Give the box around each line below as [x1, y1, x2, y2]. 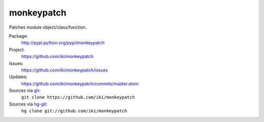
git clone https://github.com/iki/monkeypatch [21, 95, 135, 100]
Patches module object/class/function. [9, 24, 87, 30]
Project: [9, 47, 25, 52]
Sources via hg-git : [9, 101, 48, 107]
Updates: [9, 74, 28, 80]
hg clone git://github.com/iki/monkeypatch [21, 108, 127, 114]
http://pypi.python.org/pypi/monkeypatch [21, 40, 105, 46]
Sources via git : [9, 87, 41, 93]
